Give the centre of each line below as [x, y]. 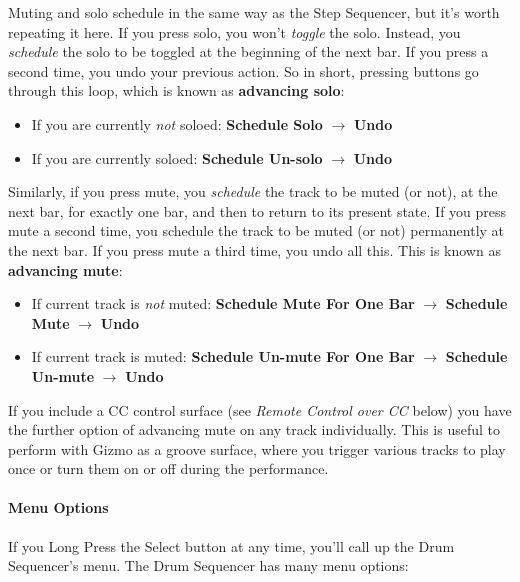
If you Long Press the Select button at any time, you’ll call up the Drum [231, 545]
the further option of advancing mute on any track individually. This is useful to [254, 429]
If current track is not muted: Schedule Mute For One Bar [223, 303]
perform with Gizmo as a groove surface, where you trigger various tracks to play [257, 448]
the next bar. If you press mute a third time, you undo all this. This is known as [254, 249]
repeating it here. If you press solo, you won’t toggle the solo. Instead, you [234, 31]
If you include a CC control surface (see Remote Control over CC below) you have [260, 409]
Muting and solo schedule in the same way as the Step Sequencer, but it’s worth [254, 12]
